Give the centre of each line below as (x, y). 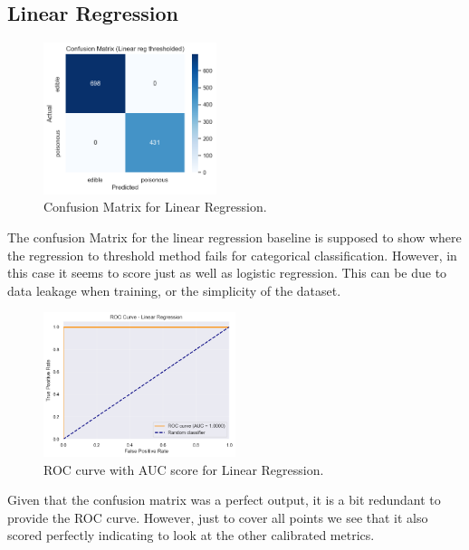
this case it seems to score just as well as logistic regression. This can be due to (227, 273)
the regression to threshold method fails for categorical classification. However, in (232, 255)
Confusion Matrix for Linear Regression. (155, 207)
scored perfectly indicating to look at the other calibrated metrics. (191, 535)
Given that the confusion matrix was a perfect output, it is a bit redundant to (224, 500)
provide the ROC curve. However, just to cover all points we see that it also (218, 517)
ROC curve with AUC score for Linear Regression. (184, 469)
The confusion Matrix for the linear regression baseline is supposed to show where (234, 237)
